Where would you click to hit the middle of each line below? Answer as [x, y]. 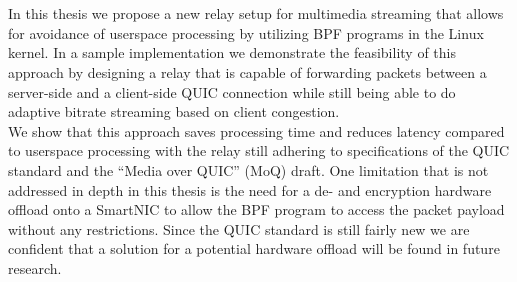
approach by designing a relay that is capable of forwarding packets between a [247, 71]
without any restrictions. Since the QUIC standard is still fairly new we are [239, 228]
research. [35, 267]
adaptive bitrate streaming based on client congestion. [174, 111]
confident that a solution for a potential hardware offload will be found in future [254, 248]
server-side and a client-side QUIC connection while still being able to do [232, 91]
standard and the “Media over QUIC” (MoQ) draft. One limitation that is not [248, 169]
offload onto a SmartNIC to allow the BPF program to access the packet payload [256, 209]
